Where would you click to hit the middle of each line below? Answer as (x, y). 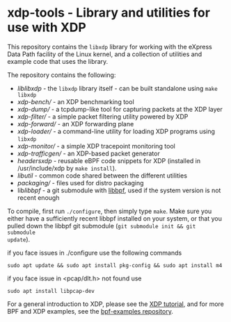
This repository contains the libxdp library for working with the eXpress (110, 46)
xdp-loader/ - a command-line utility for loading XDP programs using (116, 131)
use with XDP (47, 27)
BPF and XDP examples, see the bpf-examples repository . (90, 311)
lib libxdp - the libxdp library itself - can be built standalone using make (117, 88)
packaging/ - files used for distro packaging (80, 183)
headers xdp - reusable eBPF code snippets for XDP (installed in (109, 160)
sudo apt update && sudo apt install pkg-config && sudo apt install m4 (115, 265)
